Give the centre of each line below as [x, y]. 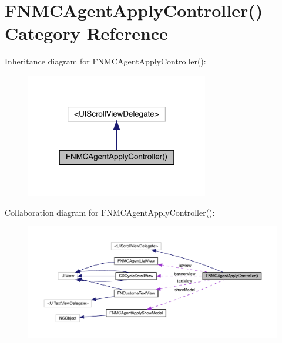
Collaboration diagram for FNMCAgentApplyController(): [110, 212]
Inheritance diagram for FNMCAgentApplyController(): [105, 61]
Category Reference [86, 33]
